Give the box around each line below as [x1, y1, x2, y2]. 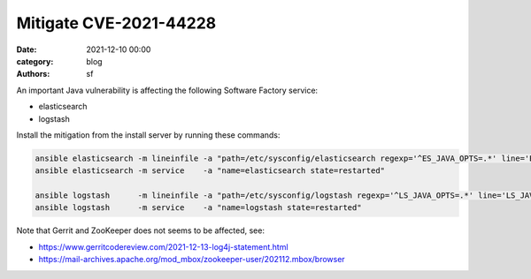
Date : [16, 44, 37, 55]
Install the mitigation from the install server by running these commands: [16, 129, 281, 140]
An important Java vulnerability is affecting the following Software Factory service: [16, 85, 319, 95]
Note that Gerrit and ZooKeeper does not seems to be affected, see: [16, 225, 265, 236]
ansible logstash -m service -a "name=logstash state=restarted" [35, 203, 362, 213]
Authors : [16, 69, 50, 79]
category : [16, 56, 54, 66]
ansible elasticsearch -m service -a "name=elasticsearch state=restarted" [35, 166, 385, 176]
